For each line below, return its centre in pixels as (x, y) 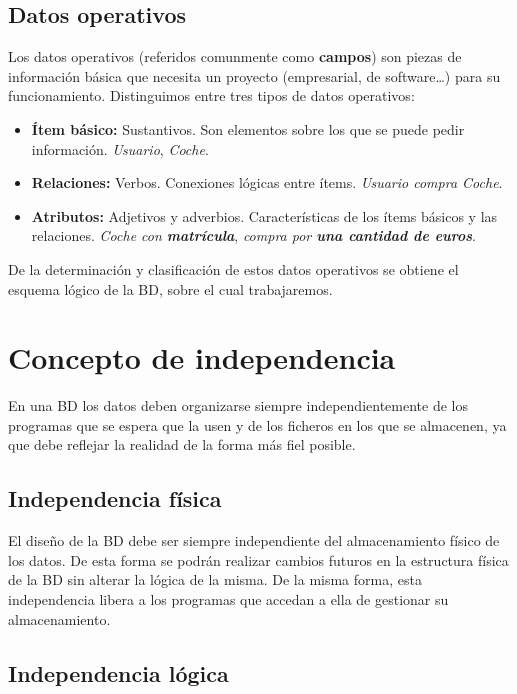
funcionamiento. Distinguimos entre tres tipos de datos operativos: (211, 95)
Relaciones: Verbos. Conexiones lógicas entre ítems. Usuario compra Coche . (267, 182)
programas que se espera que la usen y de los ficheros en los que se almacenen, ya (257, 424)
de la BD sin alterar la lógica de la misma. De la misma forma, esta (215, 579)
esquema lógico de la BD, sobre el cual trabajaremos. (170, 288)
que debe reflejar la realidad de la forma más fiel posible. (182, 444)
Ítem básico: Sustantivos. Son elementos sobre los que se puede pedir (248, 128)
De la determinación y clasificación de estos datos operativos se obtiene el (233, 268)
